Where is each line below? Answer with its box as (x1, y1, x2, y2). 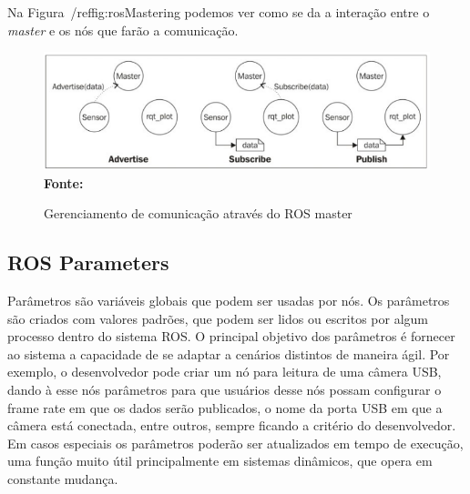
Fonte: (44, 173, 84, 192)
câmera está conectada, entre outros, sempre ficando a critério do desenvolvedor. (7, 416, 456, 435)
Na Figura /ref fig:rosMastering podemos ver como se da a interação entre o (7, 3, 430, 21)
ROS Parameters (7, 248, 169, 277)
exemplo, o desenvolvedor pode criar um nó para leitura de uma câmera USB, (7, 362, 442, 381)
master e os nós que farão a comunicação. (7, 20, 239, 39)
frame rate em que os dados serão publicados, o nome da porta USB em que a (7, 398, 443, 417)
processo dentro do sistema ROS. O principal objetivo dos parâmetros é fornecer (7, 327, 455, 346)
